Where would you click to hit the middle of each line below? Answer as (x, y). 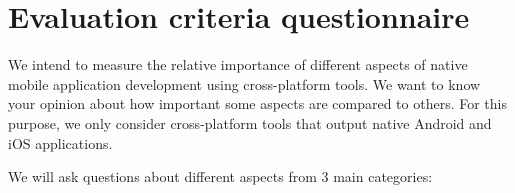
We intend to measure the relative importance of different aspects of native (238, 64)
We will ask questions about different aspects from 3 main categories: (220, 176)
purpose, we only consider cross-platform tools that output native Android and (250, 122)
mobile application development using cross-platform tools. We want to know (244, 83)
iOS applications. (60, 142)
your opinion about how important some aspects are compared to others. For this (257, 103)
